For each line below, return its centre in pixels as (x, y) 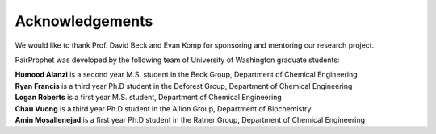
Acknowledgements (84, 21)
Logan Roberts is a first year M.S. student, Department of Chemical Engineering (148, 98)
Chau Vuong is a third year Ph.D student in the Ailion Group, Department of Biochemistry (163, 108)
